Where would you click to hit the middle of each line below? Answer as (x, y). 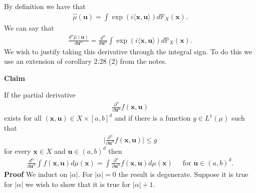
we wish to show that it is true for (78, 184)
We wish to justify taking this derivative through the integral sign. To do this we (128, 51)
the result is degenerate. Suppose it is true (183, 174)
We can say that (29, 28)
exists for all (23, 118)
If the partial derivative (40, 95)
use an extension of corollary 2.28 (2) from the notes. (85, 61)
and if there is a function (153, 118)
